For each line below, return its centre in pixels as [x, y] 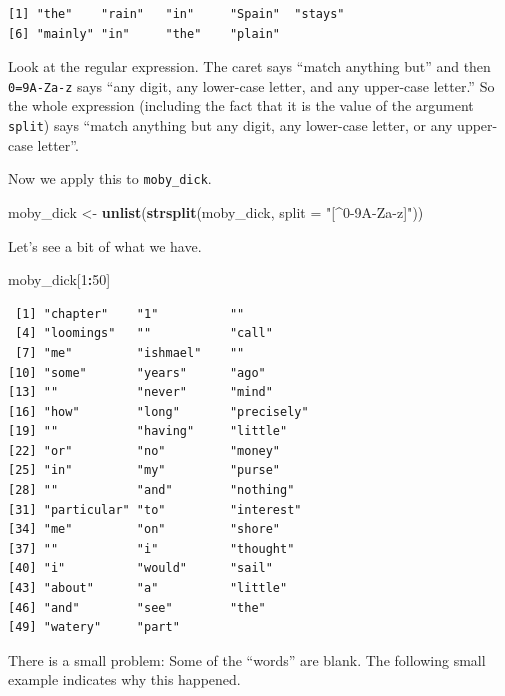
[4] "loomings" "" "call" [144, 333]
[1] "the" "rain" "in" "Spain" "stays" [176, 14]
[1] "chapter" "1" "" [130, 313]
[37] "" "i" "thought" [151, 548]
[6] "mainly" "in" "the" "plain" [144, 33]
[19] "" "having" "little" [148, 431]
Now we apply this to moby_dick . [110, 178]
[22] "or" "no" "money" [144, 450]
